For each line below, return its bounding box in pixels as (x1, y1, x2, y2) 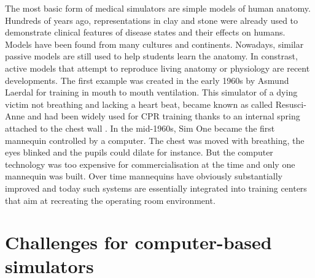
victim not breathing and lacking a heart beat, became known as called (5, 97, 273, 110)
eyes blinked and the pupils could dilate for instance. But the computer (5, 146, 273, 159)
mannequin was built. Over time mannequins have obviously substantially (5, 170, 282, 182)
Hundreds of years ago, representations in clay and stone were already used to (5, 13, 298, 26)
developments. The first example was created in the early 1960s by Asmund (5, 73, 289, 86)
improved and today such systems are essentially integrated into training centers (5, 181, 307, 194)
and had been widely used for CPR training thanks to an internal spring (27, 110, 300, 122)
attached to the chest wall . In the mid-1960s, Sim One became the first (5, 121, 275, 134)
